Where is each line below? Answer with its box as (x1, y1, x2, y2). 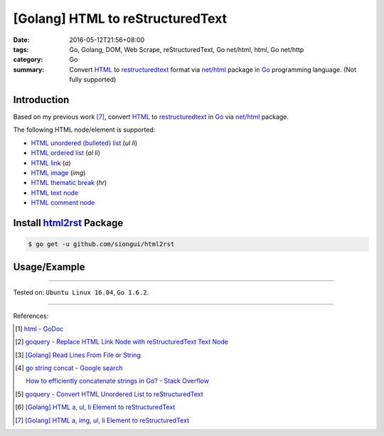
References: (13, 312, 49, 320)
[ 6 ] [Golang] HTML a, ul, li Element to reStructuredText (15, 403, 176, 412)
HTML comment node (31, 198, 95, 207)
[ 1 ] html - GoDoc (15, 324, 64, 333)
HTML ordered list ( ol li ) (31, 149, 101, 157)
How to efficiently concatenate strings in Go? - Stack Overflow (26, 377, 210, 386)
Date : (13, 36, 30, 44)
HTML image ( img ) (31, 168, 86, 177)
